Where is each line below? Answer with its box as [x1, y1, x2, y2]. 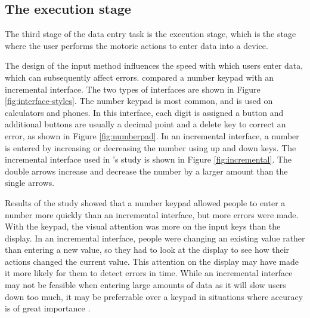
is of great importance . [5, 302, 91, 314]
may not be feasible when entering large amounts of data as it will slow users [5, 279, 286, 291]
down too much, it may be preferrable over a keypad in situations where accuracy [5, 290, 303, 302]
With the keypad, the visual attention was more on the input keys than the [5, 220, 281, 233]
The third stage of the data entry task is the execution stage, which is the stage [5, 27, 296, 40]
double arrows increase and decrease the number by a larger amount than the [5, 164, 288, 177]
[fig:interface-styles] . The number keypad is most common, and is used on [5, 94, 273, 107]
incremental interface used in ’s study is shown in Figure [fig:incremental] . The [5, 153, 292, 166]
